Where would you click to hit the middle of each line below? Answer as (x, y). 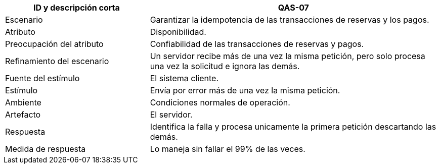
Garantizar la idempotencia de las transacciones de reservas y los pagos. (290, 20)
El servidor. (171, 115)
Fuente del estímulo (42, 78)
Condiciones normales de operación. (220, 102)
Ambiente (23, 102)
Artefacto (23, 115)
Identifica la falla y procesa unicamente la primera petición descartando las (293, 127)
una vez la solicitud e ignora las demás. (225, 66)
